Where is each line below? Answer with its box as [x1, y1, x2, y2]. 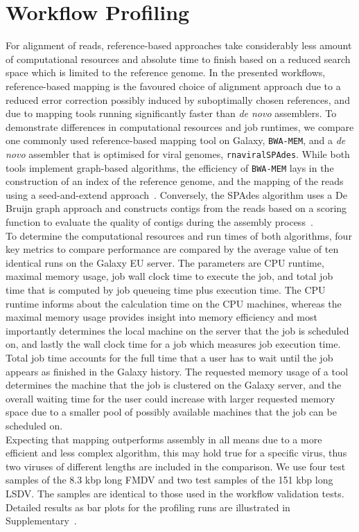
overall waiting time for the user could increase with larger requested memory [6, 391, 335, 405]
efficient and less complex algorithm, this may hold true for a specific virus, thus [6, 445, 347, 460]
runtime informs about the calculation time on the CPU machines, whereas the [6, 296, 342, 310]
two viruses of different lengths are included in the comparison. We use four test [6, 459, 346, 473]
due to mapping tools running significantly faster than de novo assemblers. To [6, 106, 337, 121]
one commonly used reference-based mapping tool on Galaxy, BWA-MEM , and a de [6, 133, 346, 148]
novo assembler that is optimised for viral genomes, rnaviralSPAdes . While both [6, 146, 350, 161]
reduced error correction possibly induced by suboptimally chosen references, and [6, 92, 350, 107]
